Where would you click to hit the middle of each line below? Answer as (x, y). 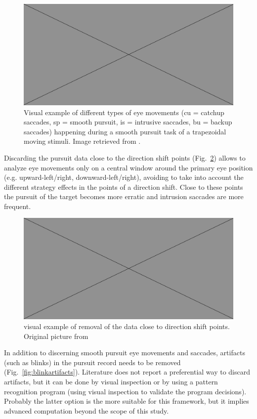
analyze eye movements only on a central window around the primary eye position (128, 167)
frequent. (18, 206)
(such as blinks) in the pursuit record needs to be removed (92, 362)
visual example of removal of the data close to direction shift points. (127, 326)
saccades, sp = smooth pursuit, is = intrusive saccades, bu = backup (128, 122)
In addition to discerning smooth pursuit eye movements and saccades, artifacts (125, 353)
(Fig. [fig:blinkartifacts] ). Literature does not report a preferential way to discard (127, 372)
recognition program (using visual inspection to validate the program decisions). (125, 391)
